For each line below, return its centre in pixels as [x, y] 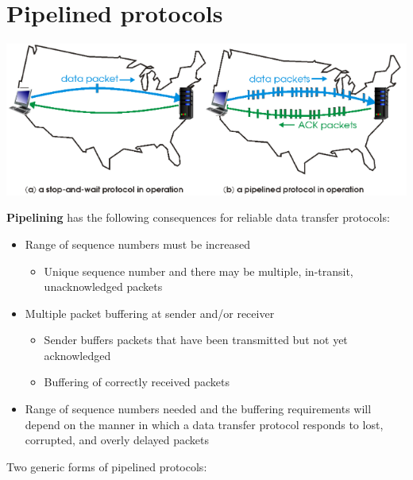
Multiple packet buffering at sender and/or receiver [150, 313]
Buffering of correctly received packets [137, 382]
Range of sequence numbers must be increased [138, 244]
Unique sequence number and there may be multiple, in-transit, [199, 271]
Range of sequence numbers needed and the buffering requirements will [198, 409]
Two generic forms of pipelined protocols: [107, 466]
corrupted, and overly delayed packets [117, 440]
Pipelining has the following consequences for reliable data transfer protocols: [198, 217]
